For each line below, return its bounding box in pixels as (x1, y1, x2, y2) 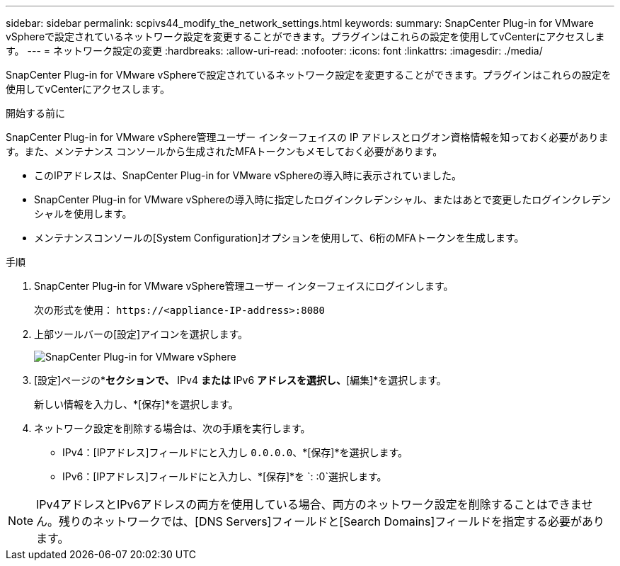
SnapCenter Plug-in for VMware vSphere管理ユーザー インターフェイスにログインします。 (34, 280, 454, 292)
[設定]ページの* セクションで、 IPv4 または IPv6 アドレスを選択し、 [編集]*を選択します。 (34, 374, 447, 386)
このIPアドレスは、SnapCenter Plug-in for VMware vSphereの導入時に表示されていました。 (34, 169, 461, 181)
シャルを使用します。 (34, 208, 132, 220)
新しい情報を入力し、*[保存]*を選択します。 (34, 398, 239, 410)
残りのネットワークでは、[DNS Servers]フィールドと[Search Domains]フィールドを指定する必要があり (59, 514, 604, 528)
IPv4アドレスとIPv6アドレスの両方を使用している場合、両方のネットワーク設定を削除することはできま (36, 497, 582, 511)
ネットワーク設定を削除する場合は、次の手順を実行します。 (34, 422, 311, 434)
